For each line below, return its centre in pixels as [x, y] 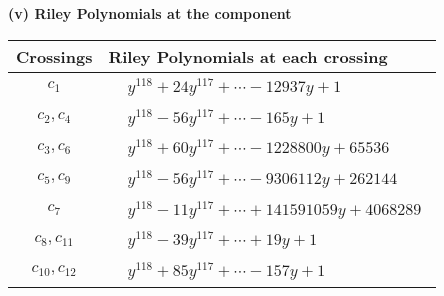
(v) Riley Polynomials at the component [150, 13]
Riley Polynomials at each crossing [248, 56]
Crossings [54, 56]
